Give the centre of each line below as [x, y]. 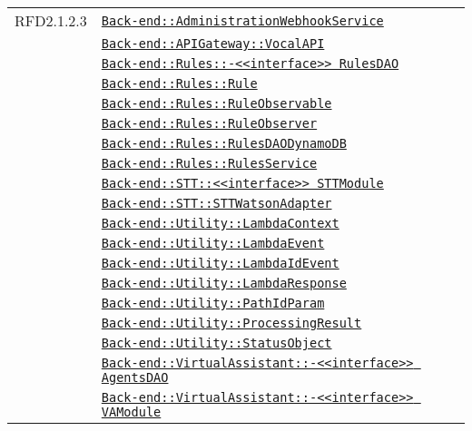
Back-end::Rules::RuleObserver [209, 123]
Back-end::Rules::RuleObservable [216, 103]
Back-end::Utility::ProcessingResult [231, 323]
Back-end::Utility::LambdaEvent [213, 243]
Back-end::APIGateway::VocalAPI [213, 44]
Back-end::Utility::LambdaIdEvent [220, 263]
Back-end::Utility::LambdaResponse [224, 283]
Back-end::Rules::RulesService [209, 163]
